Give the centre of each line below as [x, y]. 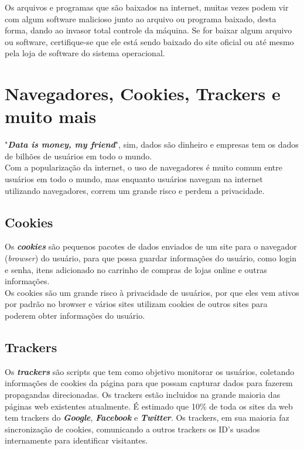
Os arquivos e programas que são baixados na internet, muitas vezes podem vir [147, 7]
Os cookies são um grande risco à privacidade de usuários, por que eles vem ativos [152, 292]
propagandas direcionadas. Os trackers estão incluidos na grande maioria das [143, 394]
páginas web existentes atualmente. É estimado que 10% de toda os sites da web [149, 406]
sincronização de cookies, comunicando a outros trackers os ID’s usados [132, 429]
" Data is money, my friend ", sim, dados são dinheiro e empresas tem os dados [152, 144]
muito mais [51, 116]
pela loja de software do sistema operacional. [85, 53]
